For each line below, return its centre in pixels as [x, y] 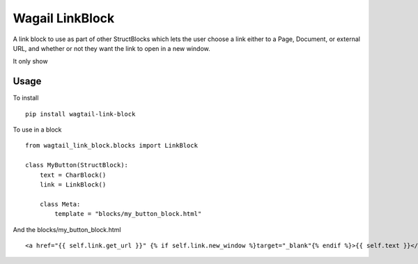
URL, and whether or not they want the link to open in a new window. [111, 48]
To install [26, 98]
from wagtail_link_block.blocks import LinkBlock [112, 146]
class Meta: [60, 204]
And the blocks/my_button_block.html [67, 229]
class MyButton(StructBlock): [77, 165]
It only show [30, 61]
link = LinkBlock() [73, 184]
